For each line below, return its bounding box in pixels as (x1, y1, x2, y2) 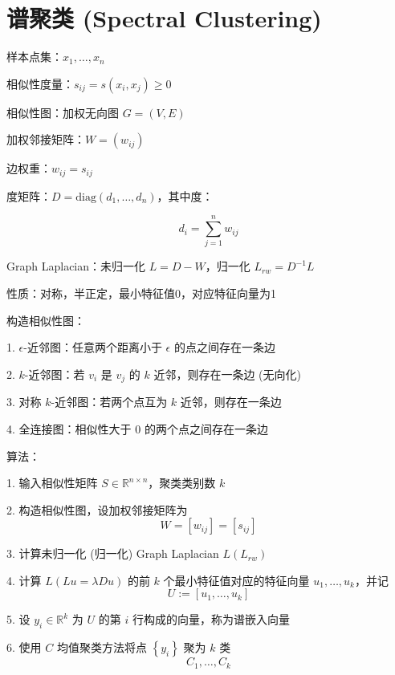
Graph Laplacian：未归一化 (6, 258, 146, 274)
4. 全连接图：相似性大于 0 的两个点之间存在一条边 (6, 420, 268, 437)
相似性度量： (6, 75, 74, 91)
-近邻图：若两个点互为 (51, 393, 168, 410)
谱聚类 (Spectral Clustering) (6, 2, 322, 35)
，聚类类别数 (148, 474, 216, 491)
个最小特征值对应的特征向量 (163, 571, 310, 588)
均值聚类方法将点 (56, 639, 147, 656)
